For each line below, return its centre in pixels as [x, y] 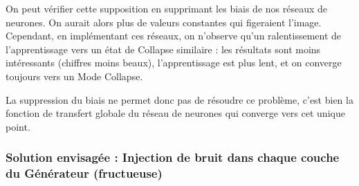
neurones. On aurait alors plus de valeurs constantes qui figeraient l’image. [164, 22]
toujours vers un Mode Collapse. [74, 76]
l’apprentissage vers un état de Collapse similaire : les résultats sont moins [163, 49]
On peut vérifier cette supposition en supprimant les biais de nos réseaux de [167, 8]
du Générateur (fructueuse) [84, 173]
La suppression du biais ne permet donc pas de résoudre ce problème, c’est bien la [179, 99]
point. [18, 126]
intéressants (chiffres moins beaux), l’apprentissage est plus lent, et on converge [174, 63]
